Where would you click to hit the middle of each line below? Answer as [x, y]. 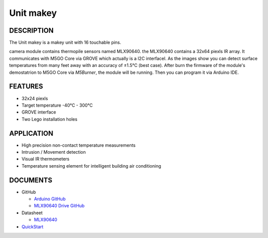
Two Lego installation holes [50, 119]
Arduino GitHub [50, 199]
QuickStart [33, 227]
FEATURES [26, 87]
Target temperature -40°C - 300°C [57, 105]
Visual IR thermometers [45, 159]
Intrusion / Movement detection [54, 152]
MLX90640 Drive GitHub [59, 206]
